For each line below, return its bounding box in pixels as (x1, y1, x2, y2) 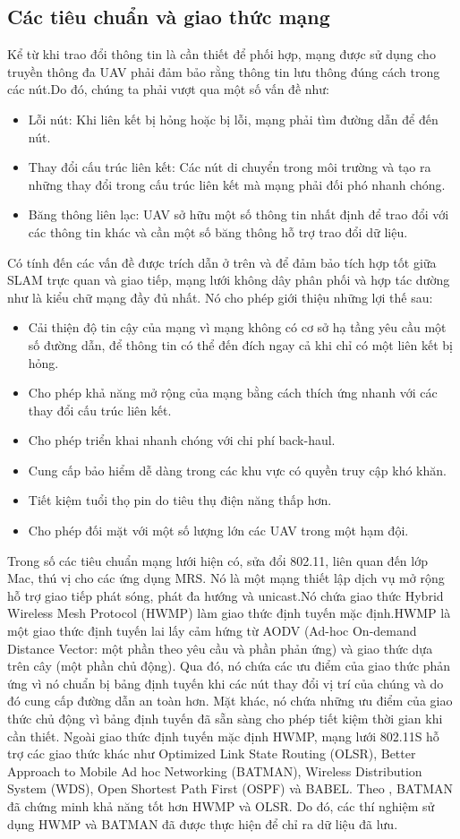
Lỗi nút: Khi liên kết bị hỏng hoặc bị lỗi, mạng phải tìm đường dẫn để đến (28, 109, 439, 128)
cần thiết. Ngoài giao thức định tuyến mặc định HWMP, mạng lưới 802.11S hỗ (7, 726, 439, 745)
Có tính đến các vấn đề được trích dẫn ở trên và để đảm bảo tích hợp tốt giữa (7, 253, 437, 271)
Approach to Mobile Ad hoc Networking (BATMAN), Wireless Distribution (7, 761, 422, 780)
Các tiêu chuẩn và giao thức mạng (7, 3, 330, 30)
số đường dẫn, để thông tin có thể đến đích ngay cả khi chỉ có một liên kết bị (28, 335, 453, 354)
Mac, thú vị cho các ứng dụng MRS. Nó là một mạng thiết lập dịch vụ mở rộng (7, 569, 445, 587)
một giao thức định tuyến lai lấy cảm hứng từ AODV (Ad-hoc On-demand (7, 621, 417, 640)
